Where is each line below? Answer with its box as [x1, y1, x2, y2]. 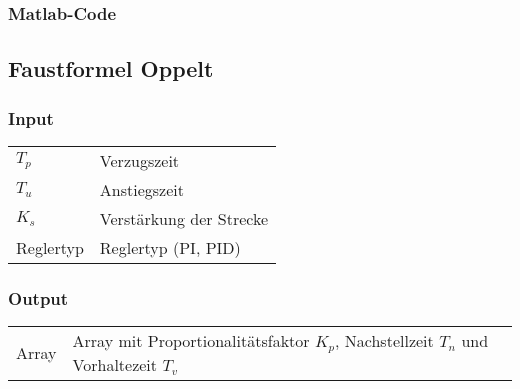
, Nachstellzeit [335, 329, 434, 353]
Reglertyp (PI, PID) [99, 235, 241, 259]
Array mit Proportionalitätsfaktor [72, 329, 310, 353]
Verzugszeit [99, 148, 180, 172]
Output [8, 285, 69, 310]
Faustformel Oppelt [8, 53, 214, 84]
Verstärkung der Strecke [99, 206, 269, 230]
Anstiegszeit [99, 177, 184, 201]
